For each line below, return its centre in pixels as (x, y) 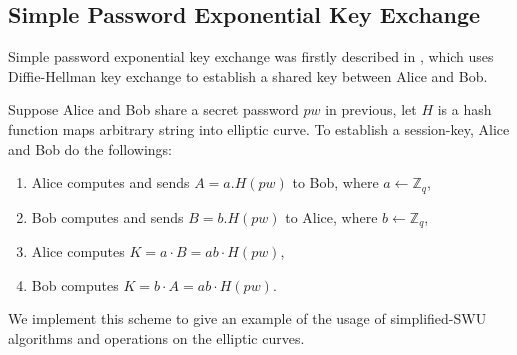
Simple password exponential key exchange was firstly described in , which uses (251, 56)
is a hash (464, 109)
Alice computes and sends (110, 182)
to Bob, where (335, 182)
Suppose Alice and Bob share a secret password (153, 109)
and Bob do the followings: (90, 148)
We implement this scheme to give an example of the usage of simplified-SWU (247, 318)
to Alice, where (331, 216)
